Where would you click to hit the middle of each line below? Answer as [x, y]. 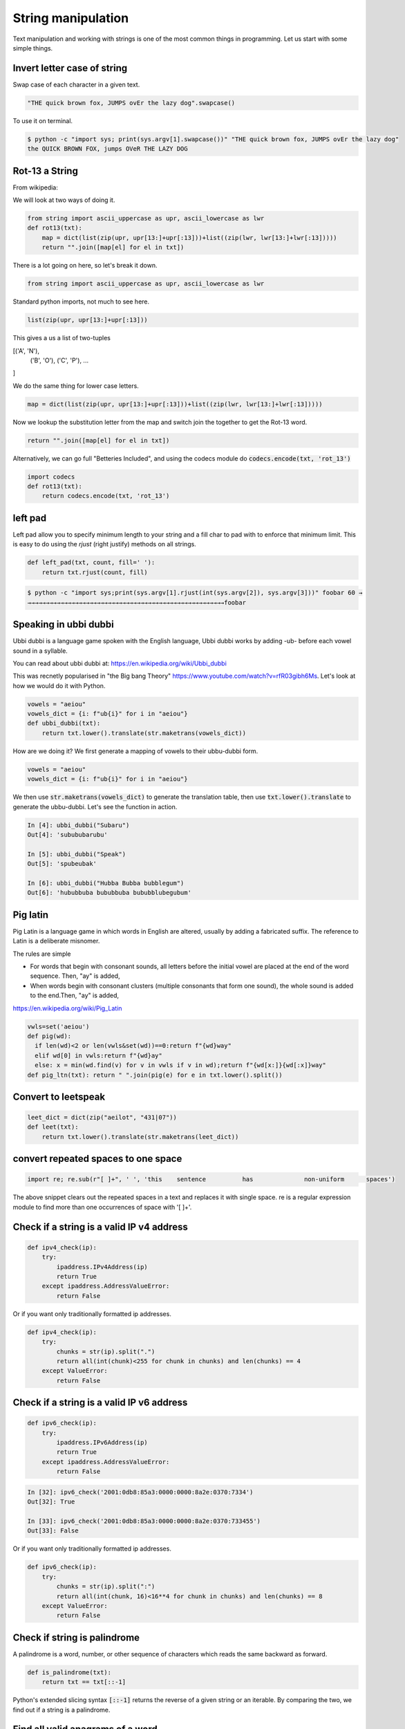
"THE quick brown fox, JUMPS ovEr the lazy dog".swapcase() [131, 103]
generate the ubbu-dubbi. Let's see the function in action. [95, 806]
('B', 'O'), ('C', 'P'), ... [59, 360]
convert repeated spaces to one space [97, 1159]
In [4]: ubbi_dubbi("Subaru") [78, 825]
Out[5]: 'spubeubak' [62, 864]
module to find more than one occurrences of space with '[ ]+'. [102, 1207]
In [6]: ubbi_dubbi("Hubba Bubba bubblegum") [106, 883]
